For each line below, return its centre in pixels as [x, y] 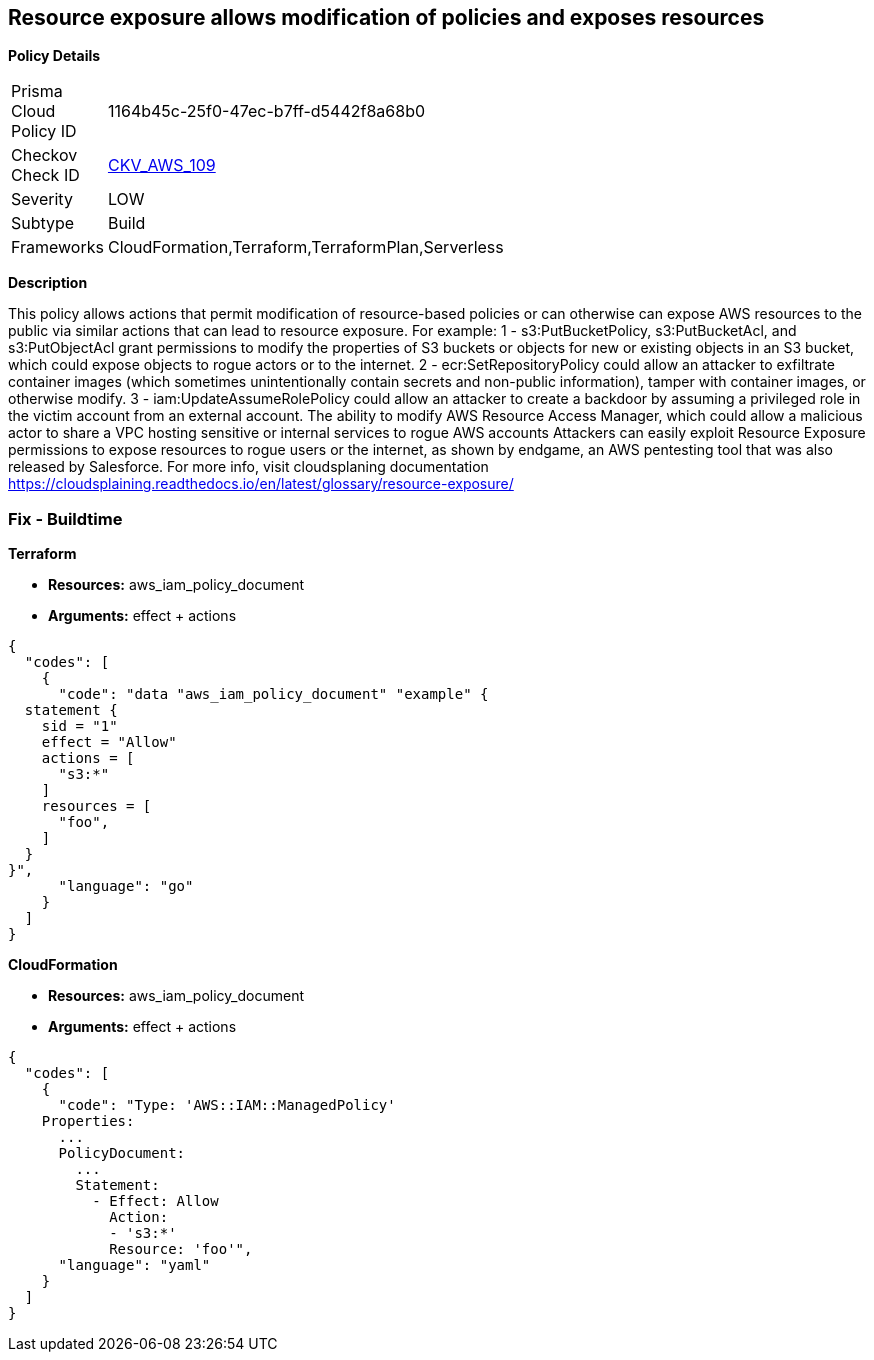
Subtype [43, 223]
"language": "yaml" [134, 1265]
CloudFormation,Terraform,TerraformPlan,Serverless [305, 247]
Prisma [37, 91]
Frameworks [57, 247]
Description [48, 283]
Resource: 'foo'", [181, 1249]
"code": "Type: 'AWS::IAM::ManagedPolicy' [227, 1105]
